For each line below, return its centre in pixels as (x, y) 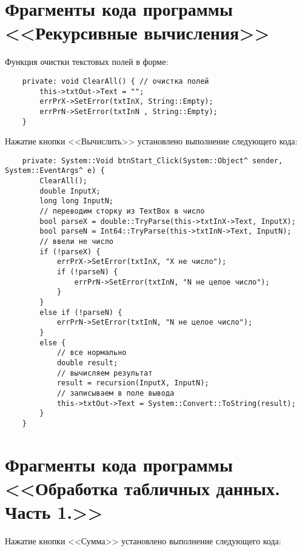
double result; (87, 363)
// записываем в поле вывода (116, 393)
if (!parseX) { (70, 252)
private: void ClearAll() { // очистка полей (116, 81)
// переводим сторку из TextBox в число (122, 211)
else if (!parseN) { (81, 312)
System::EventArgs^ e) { (55, 171)
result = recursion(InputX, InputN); (133, 383)
